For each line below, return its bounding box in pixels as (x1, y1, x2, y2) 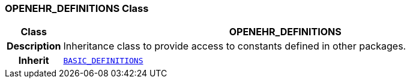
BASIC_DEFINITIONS (63, 56, 143, 65)
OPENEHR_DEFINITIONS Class (5, 2, 149, 14)
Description (7, 40, 61, 53)
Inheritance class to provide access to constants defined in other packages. (63, 40, 406, 53)
